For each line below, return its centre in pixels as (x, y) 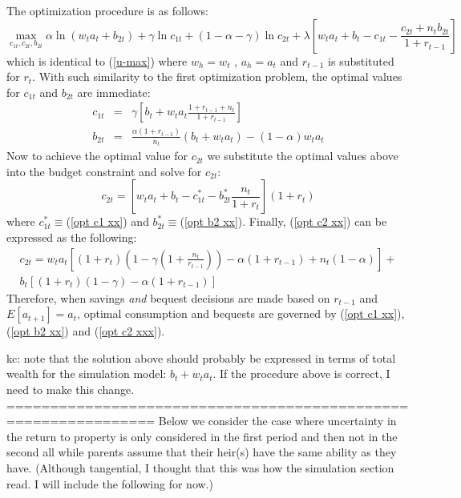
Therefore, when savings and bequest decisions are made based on (168, 297)
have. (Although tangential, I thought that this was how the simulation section (200, 468)
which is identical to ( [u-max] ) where (97, 60)
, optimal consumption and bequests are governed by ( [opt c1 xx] (237, 313)
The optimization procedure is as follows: (107, 10)
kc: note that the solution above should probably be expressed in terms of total (201, 357)
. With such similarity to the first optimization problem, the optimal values (217, 76)
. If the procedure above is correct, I (301, 373)
